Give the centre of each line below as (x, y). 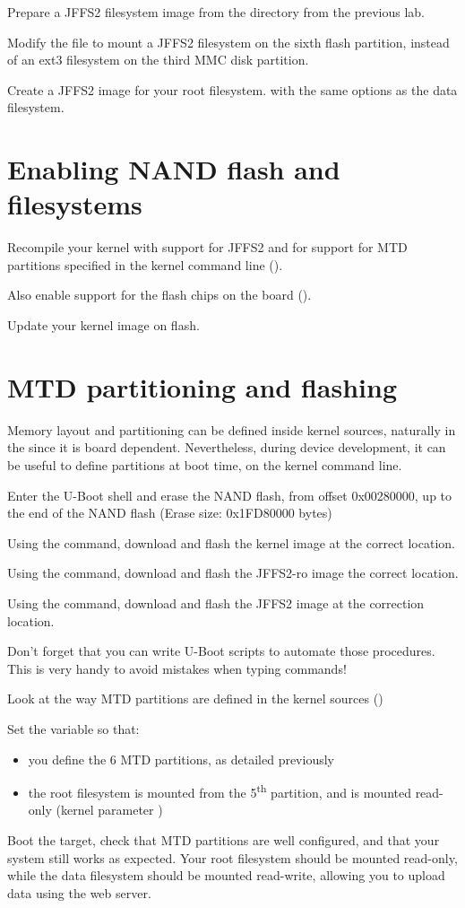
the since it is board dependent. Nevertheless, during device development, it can (227, 447)
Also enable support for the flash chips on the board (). (159, 295)
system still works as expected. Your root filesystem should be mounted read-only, (232, 857)
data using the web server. (79, 892)
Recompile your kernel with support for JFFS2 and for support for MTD (207, 247)
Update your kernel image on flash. (103, 325)
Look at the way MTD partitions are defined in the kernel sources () (195, 698)
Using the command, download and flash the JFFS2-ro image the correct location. (233, 573)
